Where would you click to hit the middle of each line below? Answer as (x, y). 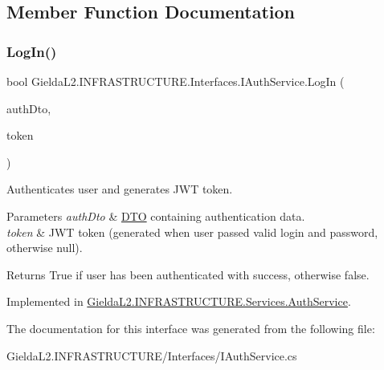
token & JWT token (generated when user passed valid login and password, (192, 232)
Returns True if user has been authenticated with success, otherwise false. (188, 274)
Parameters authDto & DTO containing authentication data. (156, 215)
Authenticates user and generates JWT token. (120, 189)
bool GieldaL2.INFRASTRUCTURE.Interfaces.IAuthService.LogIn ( (176, 81)
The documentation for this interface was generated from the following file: (191, 328)
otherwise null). (45, 248)
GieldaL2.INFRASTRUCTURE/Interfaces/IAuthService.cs (152, 355)
